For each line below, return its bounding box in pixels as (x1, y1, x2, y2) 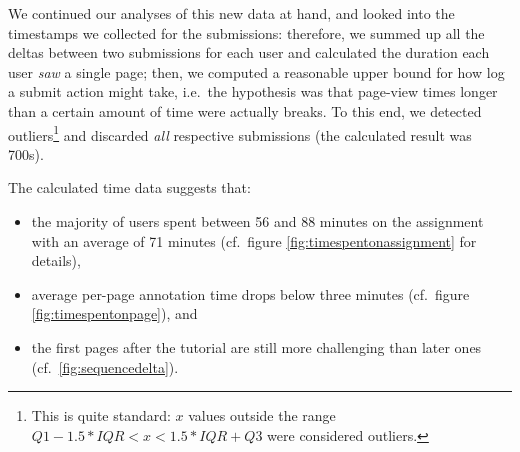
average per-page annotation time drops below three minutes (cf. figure (31, 283, 470, 304)
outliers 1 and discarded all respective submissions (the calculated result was (8, 121, 472, 145)
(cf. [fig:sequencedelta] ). (31, 356, 179, 377)
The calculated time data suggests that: (8, 177, 251, 198)
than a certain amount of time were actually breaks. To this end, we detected (8, 100, 482, 121)
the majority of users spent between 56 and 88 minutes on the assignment (31, 211, 484, 231)
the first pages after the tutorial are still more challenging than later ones (31, 336, 482, 357)
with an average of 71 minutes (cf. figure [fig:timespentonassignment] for (31, 230, 477, 251)
